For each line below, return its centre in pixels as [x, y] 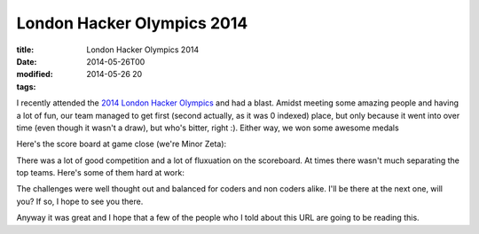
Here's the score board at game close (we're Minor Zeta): [122, 144]
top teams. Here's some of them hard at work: [101, 173]
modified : [35, 74]
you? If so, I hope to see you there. [80, 201]
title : [25, 50]
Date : [27, 61]
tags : [26, 86]
